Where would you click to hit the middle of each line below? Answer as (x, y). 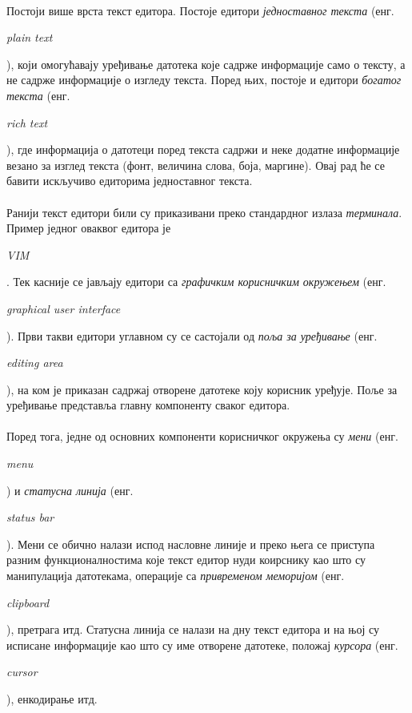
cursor (22, 672)
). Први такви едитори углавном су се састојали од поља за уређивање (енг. (192, 335)
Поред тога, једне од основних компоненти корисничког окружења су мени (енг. (202, 436)
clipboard (28, 602)
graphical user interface (64, 308)
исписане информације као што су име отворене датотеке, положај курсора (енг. (202, 645)
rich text (27, 122)
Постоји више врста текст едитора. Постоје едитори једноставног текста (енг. (200, 10)
